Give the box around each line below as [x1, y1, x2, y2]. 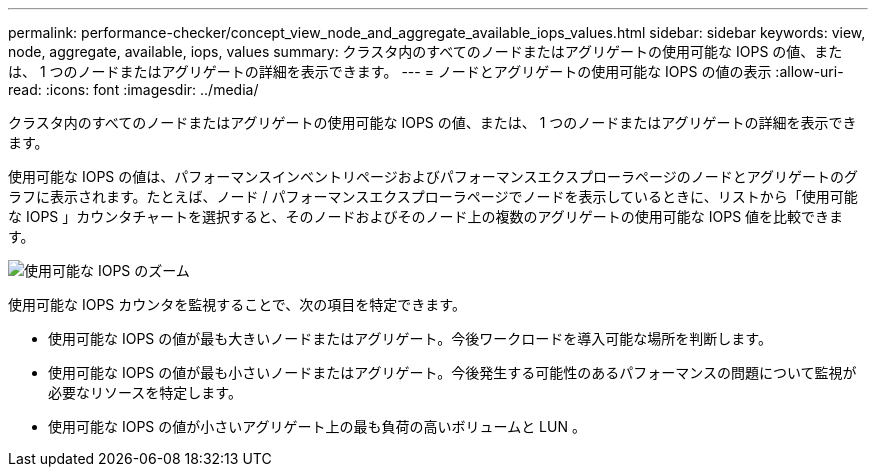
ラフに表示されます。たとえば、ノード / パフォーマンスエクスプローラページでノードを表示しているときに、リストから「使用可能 [8, 188, 858, 205]
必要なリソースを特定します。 [48, 384, 242, 401]
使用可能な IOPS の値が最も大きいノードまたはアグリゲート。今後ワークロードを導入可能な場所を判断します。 [48, 330, 772, 347]
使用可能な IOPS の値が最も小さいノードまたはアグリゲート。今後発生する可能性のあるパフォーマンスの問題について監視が [48, 364, 857, 381]
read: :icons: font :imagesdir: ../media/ [8, 81, 259, 98]
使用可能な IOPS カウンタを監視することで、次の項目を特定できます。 [8, 296, 466, 313]
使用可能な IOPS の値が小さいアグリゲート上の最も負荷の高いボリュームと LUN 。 [48, 418, 586, 435]
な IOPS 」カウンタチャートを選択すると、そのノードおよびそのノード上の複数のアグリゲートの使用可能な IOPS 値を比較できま [8, 208, 844, 225]
